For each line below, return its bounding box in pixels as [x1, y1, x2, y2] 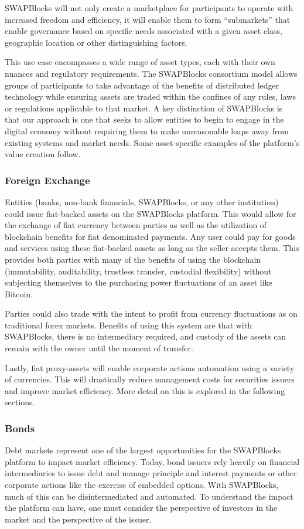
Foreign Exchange [5, 172, 90, 187]
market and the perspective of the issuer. [5, 513, 152, 525]
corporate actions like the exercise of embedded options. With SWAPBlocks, [5, 479, 279, 491]
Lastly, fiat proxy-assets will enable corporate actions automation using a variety [5, 361, 295, 374]
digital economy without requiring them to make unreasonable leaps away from [5, 124, 289, 137]
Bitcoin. [5, 287, 33, 300]
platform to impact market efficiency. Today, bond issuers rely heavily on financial [5, 455, 300, 467]
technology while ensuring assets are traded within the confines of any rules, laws [5, 90, 296, 103]
